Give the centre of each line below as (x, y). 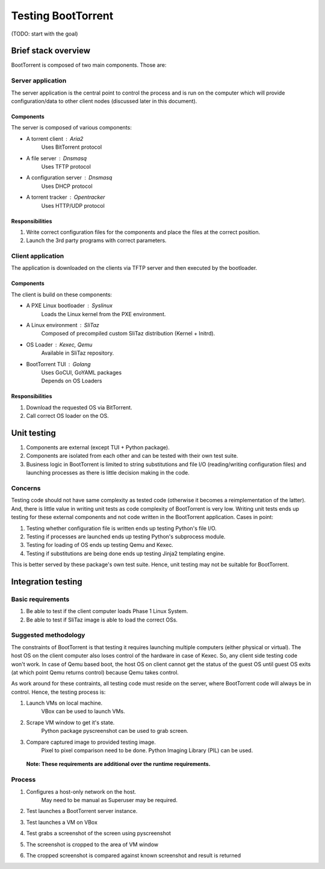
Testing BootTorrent (62, 16)
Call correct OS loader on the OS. (68, 416)
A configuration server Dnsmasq (69, 178)
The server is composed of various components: (71, 128)
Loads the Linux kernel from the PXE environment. (104, 314)
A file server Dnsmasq (57, 158)
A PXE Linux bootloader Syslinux (69, 306)
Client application (38, 256)
